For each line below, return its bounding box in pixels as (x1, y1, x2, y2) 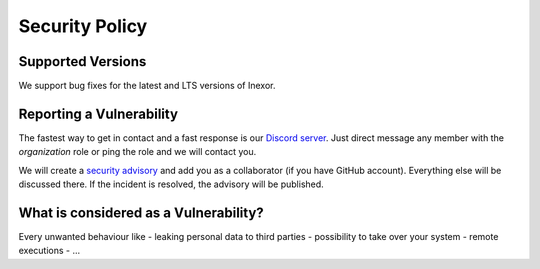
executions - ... (18, 245, 81, 257)
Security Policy (18, 15, 148, 37)
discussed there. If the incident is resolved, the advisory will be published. (18, 178, 324, 190)
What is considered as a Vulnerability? (18, 204, 264, 221)
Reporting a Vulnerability (18, 105, 179, 122)
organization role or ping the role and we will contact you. (18, 146, 257, 158)
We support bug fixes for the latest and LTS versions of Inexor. (18, 80, 276, 92)
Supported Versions (18, 53, 147, 70)
